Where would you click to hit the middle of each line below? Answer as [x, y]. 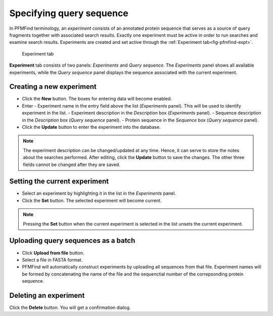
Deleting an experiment [47, 295]
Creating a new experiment [53, 87]
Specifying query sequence [69, 13]
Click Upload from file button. [53, 253]
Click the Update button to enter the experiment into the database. [92, 127]
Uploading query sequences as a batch [72, 241]
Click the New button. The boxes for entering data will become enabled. [97, 99]
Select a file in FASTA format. [52, 259]
